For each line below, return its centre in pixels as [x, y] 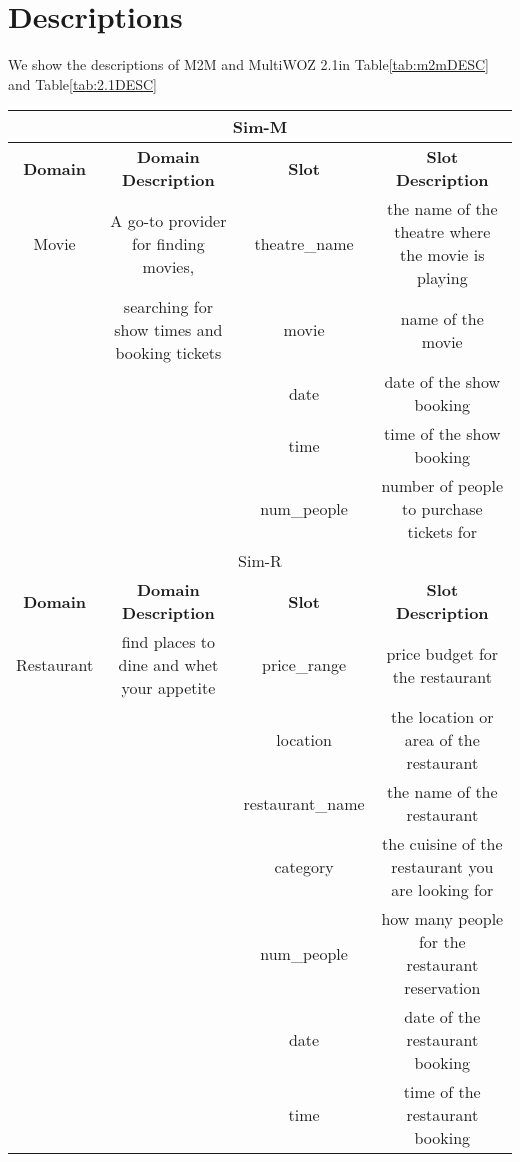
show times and [168, 330]
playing [442, 278]
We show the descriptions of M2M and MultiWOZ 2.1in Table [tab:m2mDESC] [248, 64]
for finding [168, 243]
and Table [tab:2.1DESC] [82, 83]
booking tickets [168, 353]
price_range [304, 665]
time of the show [442, 434]
